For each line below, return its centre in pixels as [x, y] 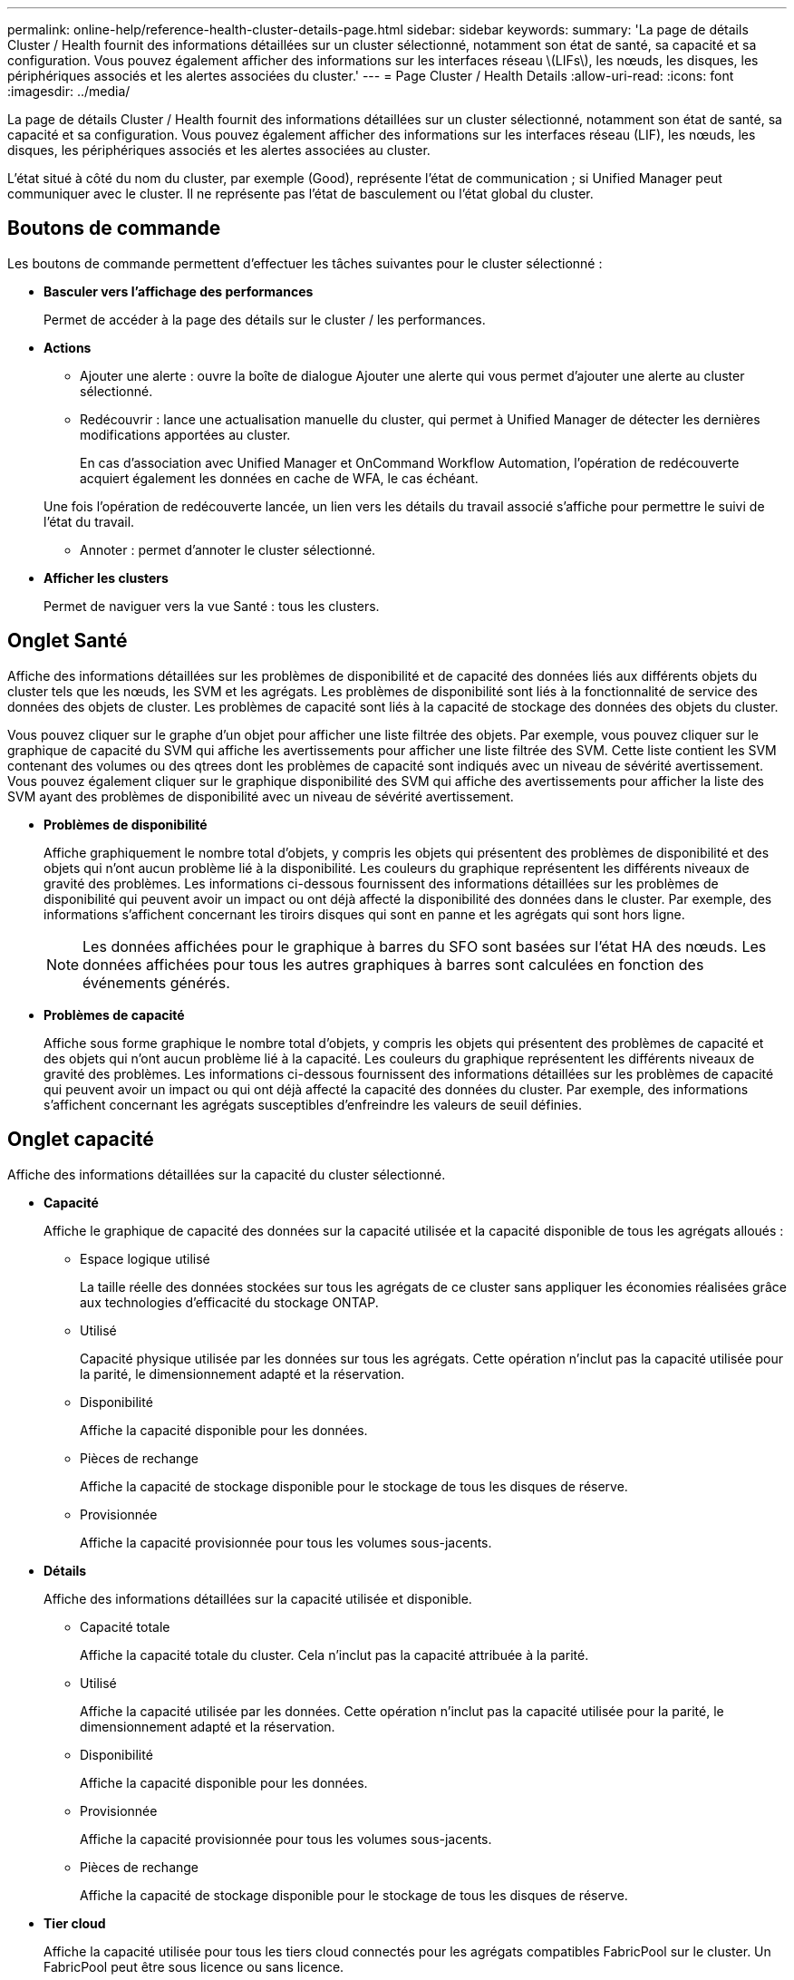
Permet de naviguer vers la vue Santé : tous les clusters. [212, 606]
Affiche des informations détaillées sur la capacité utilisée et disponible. [258, 1598]
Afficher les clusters [106, 577]
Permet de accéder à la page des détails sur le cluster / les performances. [265, 319]
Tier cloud [75, 1923]
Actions [68, 347]
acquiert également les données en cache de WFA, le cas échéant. [279, 478]
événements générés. [156, 982]
